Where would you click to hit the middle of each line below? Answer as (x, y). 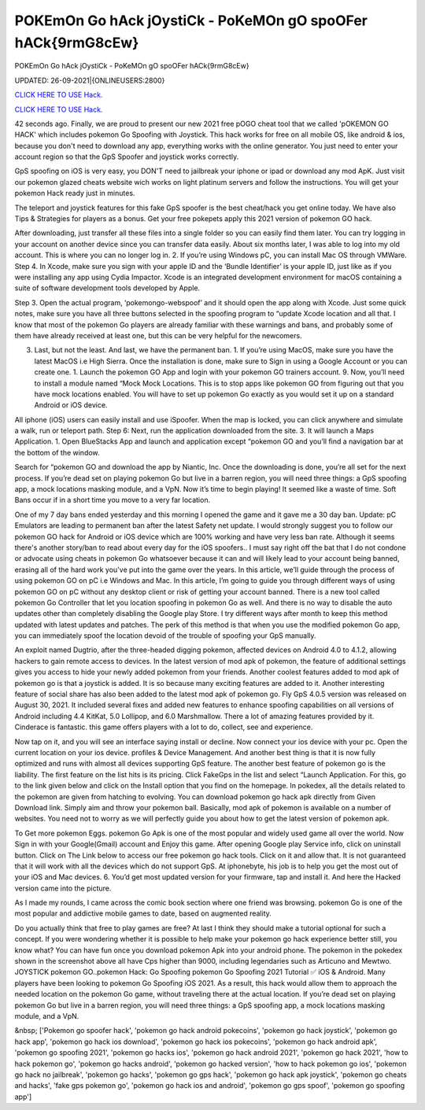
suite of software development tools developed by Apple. (107, 288)
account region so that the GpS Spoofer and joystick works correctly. (127, 157)
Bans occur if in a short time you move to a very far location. (113, 500)
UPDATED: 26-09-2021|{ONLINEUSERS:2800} (90, 80)
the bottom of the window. (57, 452)
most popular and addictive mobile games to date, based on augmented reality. (143, 913)
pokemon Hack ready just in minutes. (75, 194)
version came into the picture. (63, 888)
